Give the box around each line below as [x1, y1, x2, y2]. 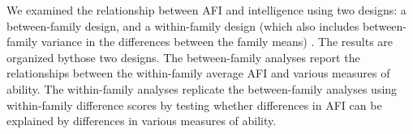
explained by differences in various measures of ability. [6, 112, 277, 129]
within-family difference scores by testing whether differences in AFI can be [6, 96, 382, 113]
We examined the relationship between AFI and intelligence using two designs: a [6, 2, 407, 18]
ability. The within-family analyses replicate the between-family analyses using [6, 80, 398, 97]
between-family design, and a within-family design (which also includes [6, 17, 359, 34]
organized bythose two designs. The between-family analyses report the [6, 48, 360, 65]
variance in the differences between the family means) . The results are [41, 33, 394, 50]
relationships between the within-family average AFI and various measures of [6, 65, 390, 82]
